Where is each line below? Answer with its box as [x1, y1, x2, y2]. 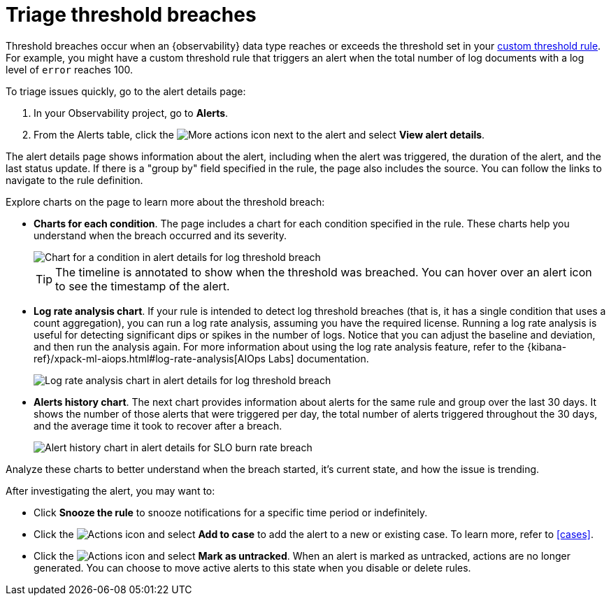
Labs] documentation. [268, 352, 369, 365]
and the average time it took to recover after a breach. [34, 419, 282, 432]
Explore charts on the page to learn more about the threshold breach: [6, 195, 325, 208]
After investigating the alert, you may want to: [6, 484, 215, 497]
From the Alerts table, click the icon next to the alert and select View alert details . [34, 128, 485, 141]
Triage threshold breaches [6, 3, 257, 27]
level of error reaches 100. [6, 63, 133, 76]
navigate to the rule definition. [6, 174, 143, 186]
